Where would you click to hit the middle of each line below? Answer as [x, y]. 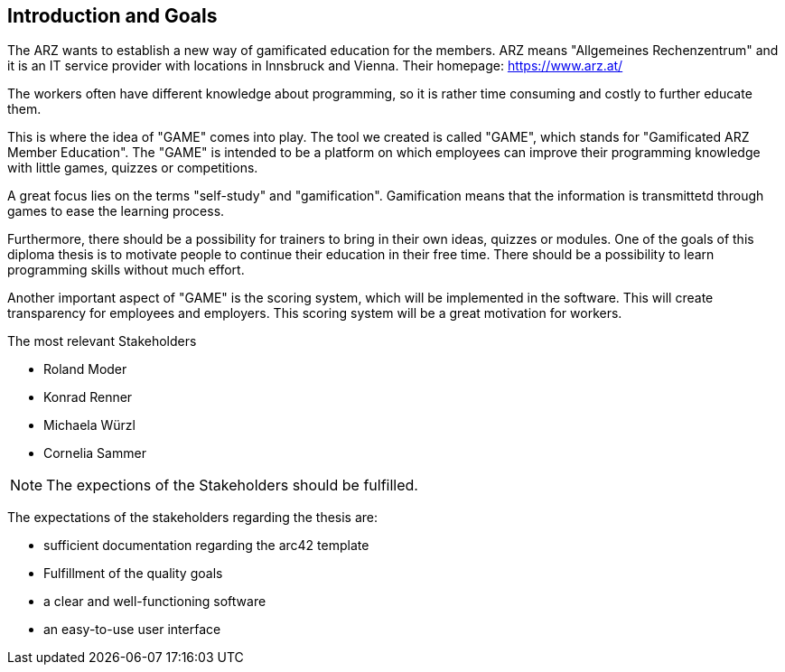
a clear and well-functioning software [155, 602]
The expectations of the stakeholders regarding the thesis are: [193, 518]
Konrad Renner [88, 397]
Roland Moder [85, 369]
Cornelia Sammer [95, 453]
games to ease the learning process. [116, 211]
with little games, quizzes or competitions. [133, 168]
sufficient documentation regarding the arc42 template [206, 546]
